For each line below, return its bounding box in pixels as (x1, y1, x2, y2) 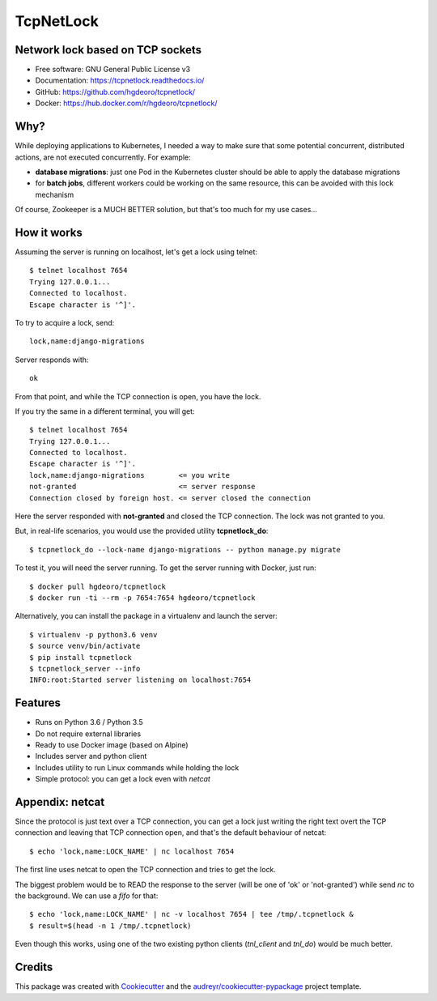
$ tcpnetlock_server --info (29, 664, 141, 673)
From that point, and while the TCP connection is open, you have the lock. (15, 391, 261, 401)
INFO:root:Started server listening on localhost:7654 (29, 675, 252, 684)
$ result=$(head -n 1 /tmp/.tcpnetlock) (29, 921, 192, 931)
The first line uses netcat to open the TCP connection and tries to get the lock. (15, 865, 277, 875)
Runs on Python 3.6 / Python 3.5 (35, 718, 143, 727)
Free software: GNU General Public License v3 (35, 65, 191, 75)
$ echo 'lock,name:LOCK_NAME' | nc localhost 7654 (29, 846, 235, 856)
